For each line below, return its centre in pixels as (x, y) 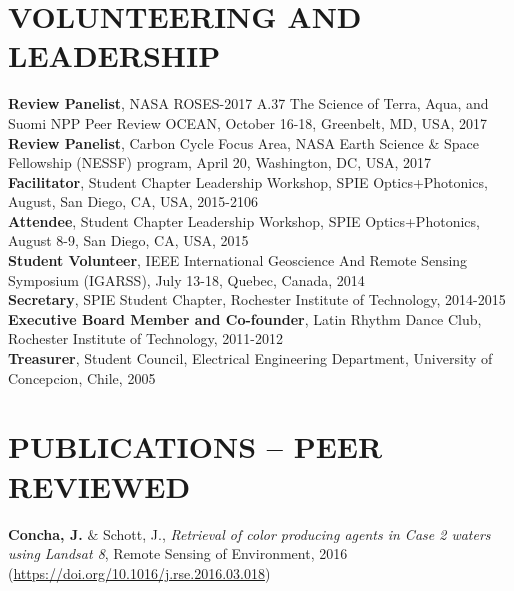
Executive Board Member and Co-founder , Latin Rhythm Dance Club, (245, 318)
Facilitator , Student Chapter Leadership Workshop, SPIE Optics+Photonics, (248, 181)
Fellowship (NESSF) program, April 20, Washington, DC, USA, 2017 (220, 162)
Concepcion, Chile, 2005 (82, 377)
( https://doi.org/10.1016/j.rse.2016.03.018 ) (139, 572)
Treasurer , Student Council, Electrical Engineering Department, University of (250, 358)
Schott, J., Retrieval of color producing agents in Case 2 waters (296, 533)
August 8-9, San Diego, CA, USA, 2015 (128, 240)
